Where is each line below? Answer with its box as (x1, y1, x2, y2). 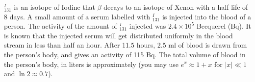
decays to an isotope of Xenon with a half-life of (103, 2, 248, 12)
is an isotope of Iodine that (14, 2, 95, 12)
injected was (129, 21, 166, 31)
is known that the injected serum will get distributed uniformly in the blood (4, 30, 233, 40)
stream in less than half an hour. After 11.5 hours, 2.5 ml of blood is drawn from (4, 40, 247, 50)
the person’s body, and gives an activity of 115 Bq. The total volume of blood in (4, 49, 246, 59)
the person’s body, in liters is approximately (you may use (4, 59, 178, 69)
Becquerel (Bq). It (196, 21, 252, 31)
